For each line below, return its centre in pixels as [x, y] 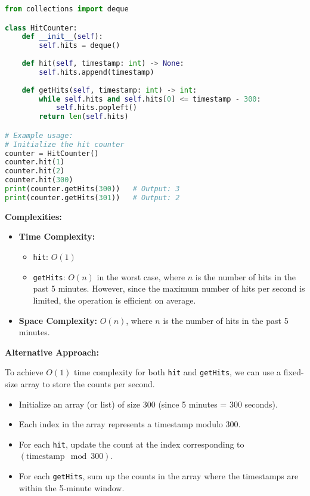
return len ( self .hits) [84, 117]
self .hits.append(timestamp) [97, 72]
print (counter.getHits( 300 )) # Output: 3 [92, 189]
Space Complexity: [58, 320]
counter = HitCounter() [52, 153]
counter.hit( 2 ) [35, 171]
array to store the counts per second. [88, 383]
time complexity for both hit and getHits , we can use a [178, 372]
